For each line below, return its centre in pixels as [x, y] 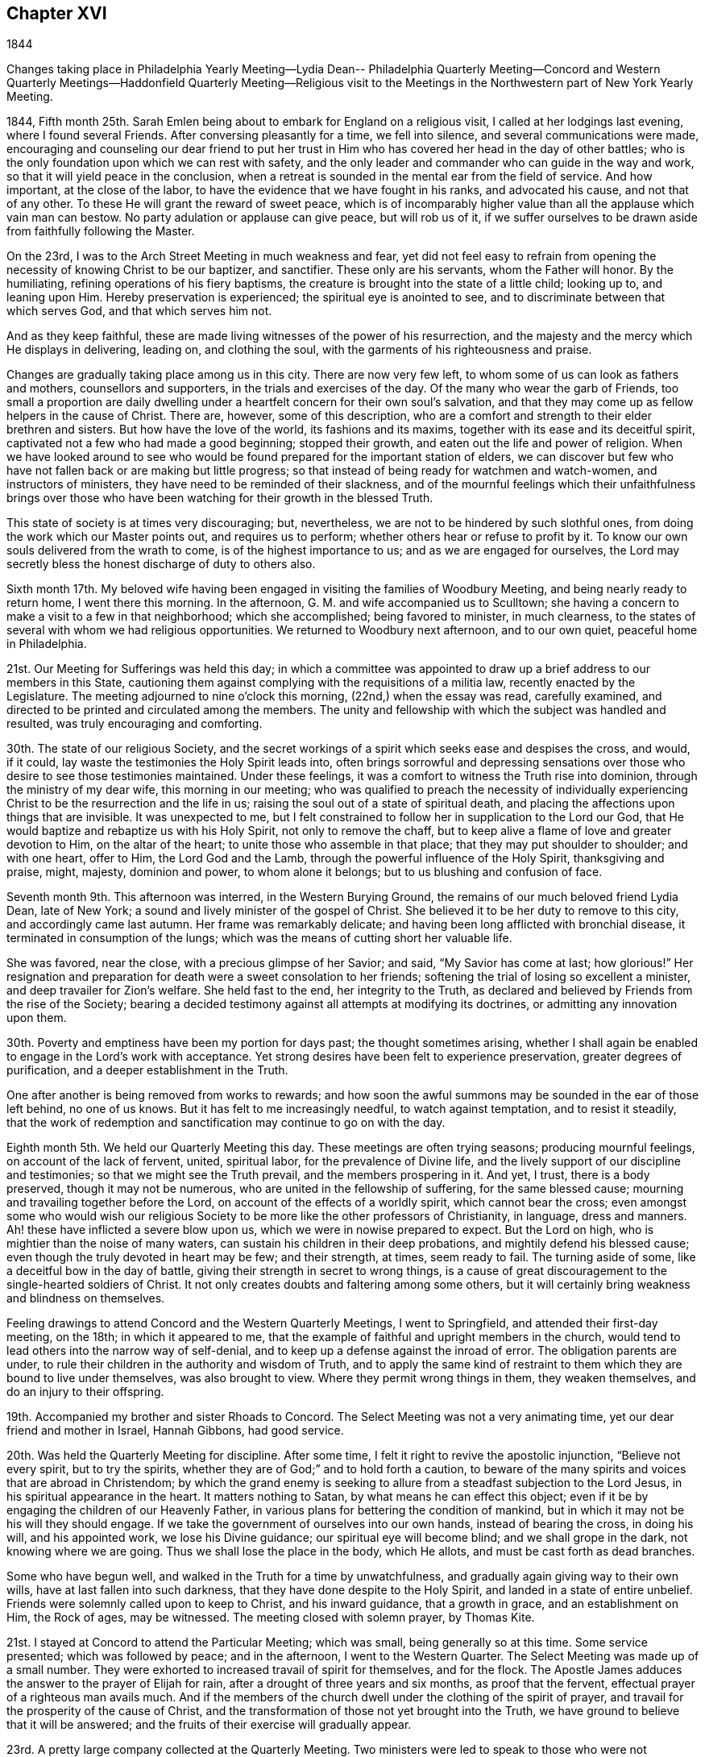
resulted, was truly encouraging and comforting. [135, 724]
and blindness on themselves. [86, 1298]
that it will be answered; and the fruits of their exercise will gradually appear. [209, 1725]
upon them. [37, 1018]
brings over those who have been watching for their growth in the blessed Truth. [220, 498]
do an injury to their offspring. [85, 1392]
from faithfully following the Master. [101, 231]
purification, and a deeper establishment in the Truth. [147, 1070]
